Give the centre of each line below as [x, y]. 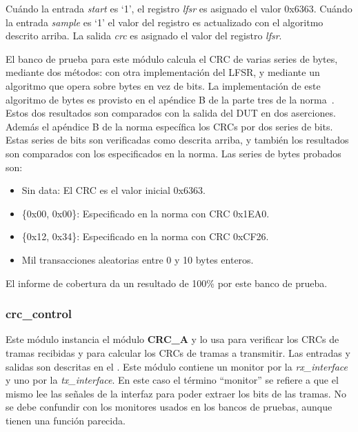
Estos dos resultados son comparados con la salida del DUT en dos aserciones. [171, 113]
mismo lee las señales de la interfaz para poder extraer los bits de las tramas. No [176, 393]
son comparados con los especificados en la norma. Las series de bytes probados [173, 153]
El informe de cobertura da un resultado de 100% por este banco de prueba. [167, 283]
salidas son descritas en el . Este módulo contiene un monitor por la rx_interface [177, 366]
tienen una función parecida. [66, 420]
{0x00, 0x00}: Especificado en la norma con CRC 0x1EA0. [146, 213]
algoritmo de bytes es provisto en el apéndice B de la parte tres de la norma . [170, 99]
